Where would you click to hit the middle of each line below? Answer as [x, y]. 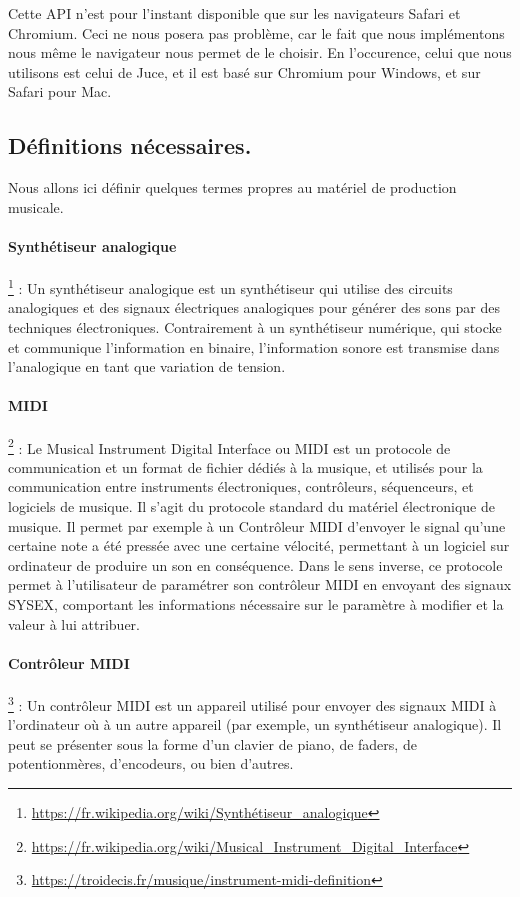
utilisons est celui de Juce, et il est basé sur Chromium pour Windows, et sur [244, 71]
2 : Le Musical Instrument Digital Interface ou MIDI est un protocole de [229, 446]
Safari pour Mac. [60, 91]
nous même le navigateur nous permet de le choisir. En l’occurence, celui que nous [260, 52]
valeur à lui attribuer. [74, 623]
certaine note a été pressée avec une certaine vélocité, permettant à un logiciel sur [259, 545]
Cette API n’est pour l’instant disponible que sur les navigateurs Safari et [234, 13]
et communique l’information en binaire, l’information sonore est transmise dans [254, 346]
